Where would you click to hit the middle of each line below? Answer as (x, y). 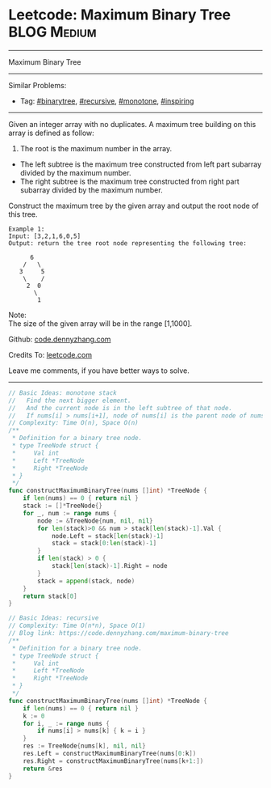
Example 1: (27, 229)
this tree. (23, 214)
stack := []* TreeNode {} (63, 506)
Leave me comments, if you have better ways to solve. (99, 371)
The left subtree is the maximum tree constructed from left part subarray (141, 164)
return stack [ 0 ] (50, 596)
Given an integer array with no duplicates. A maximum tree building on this (132, 124)
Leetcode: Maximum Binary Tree (120, 15)
